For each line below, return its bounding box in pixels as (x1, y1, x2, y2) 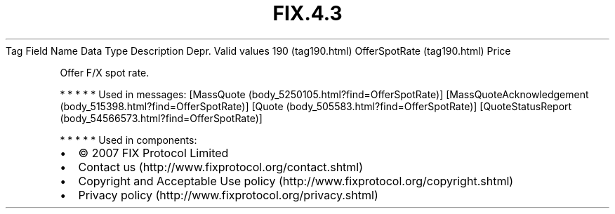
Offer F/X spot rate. (60, 66, 150, 79)
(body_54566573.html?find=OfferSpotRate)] (60, 112, 263, 124)
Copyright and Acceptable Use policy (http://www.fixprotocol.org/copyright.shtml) (78, 173, 514, 188)
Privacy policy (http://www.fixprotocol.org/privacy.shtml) (78, 187, 378, 202)
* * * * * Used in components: (60, 133, 197, 146)
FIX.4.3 (272, 1, 343, 25)
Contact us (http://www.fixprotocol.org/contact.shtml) (78, 159, 364, 174)
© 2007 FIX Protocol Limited (78, 145, 229, 160)
